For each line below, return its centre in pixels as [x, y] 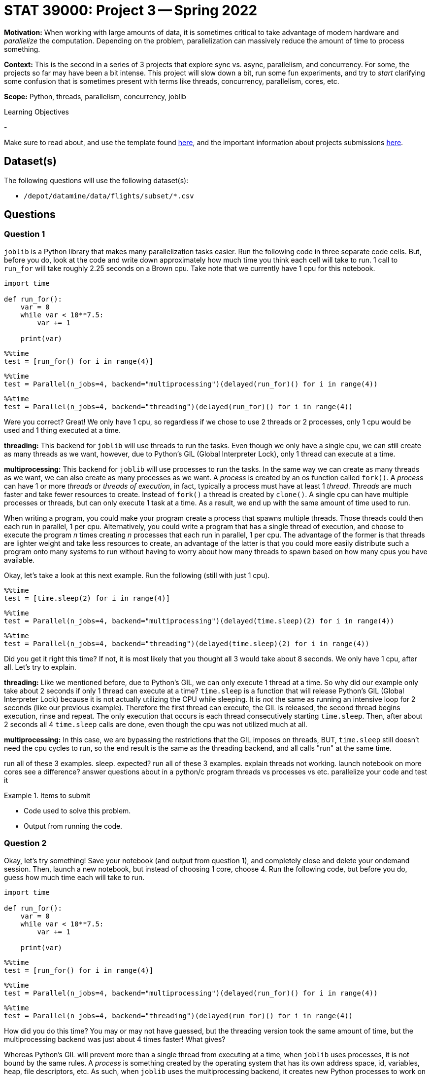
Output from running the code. [73, 826]
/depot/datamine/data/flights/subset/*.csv [109, 196]
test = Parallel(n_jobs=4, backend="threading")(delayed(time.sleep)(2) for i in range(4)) [187, 643]
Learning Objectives [36, 112]
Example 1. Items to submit [47, 795]
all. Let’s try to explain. [40, 667]
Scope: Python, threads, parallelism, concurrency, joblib [95, 96]
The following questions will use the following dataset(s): [96, 180]
